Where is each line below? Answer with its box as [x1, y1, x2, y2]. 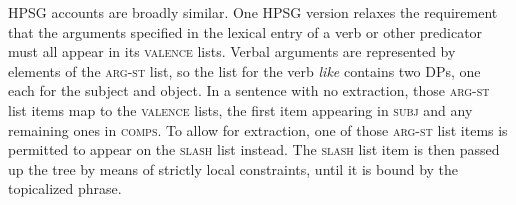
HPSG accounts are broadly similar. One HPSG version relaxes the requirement [8, 2, 498, 22]
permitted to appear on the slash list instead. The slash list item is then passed [8, 139, 500, 160]
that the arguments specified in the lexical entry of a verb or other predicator [8, 21, 483, 42]
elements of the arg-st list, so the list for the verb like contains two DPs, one [8, 60, 481, 81]
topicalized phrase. [8, 178, 122, 199]
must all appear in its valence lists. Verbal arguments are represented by [8, 41, 456, 62]
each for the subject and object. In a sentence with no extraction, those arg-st [8, 80, 490, 101]
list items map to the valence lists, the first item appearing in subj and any [8, 99, 473, 120]
